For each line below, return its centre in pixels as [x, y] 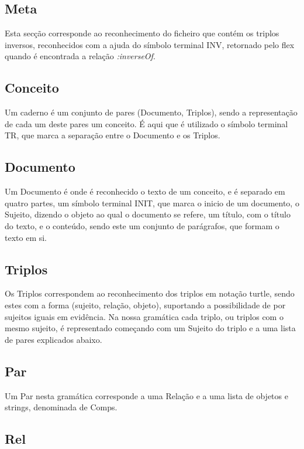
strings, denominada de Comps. [61, 407]
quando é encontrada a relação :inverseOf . [80, 56]
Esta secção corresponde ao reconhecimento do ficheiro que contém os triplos [142, 33]
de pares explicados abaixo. [53, 339]
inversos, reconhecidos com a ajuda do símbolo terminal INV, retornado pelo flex [150, 44]
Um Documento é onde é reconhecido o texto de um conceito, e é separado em [145, 191]
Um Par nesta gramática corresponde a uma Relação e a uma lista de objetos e [146, 395]
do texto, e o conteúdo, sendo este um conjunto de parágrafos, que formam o [142, 225]
